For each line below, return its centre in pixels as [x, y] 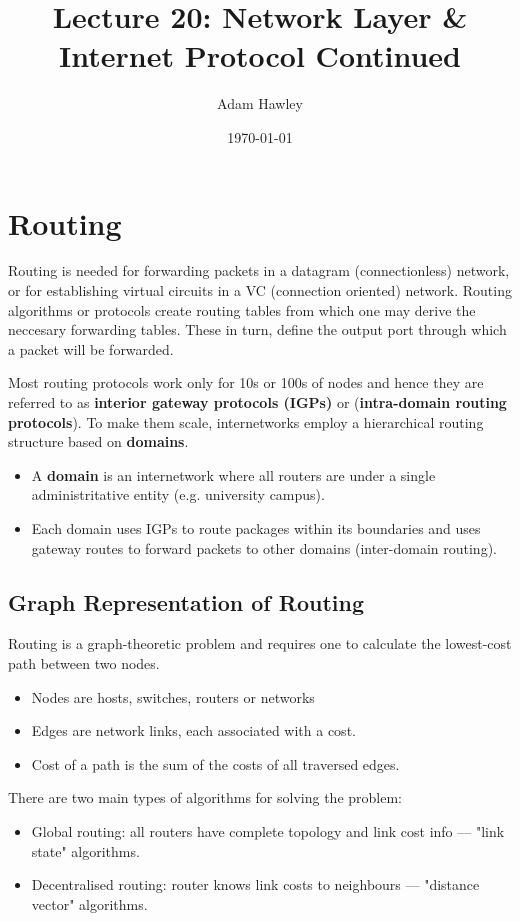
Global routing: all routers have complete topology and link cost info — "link [268, 830]
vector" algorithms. [89, 903]
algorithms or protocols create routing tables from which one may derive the [242, 309]
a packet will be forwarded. [91, 348]
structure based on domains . [98, 441]
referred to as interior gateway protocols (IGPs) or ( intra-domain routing [257, 402]
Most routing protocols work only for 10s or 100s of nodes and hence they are [246, 382]
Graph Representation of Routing [186, 601]
